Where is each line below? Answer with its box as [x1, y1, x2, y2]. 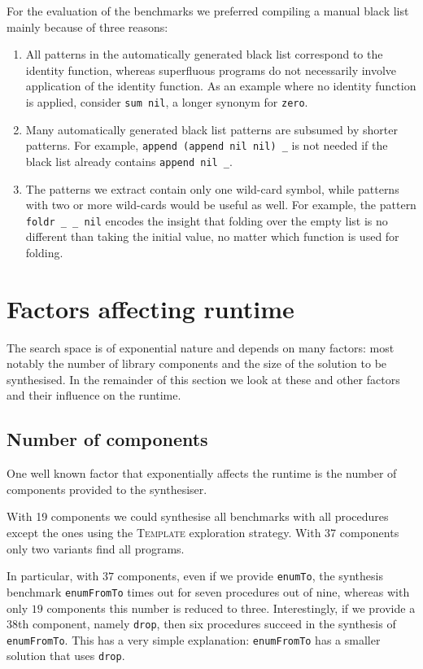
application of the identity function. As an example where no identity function [25, 77, 416, 94]
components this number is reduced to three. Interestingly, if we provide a [46, 599, 416, 616]
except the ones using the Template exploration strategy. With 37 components [7, 524, 399, 541]
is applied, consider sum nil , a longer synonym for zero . [25, 93, 308, 110]
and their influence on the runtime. [7, 387, 181, 404]
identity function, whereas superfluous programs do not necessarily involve [25, 61, 397, 78]
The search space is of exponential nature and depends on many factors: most [7, 339, 395, 356]
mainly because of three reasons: [7, 18, 168, 35]
